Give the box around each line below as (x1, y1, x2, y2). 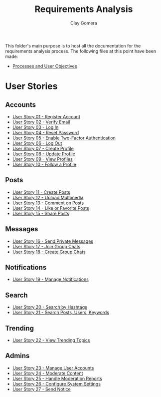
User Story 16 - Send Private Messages (12, 238, 94, 244)
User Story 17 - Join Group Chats (12, 243, 81, 249)
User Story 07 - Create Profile (12, 145, 74, 151)
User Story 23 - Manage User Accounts (12, 365, 94, 371)
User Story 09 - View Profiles (12, 156, 73, 162)
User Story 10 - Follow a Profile (12, 161, 76, 167)
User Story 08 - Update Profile (12, 151, 76, 157)
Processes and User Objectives (12, 63, 77, 69)
